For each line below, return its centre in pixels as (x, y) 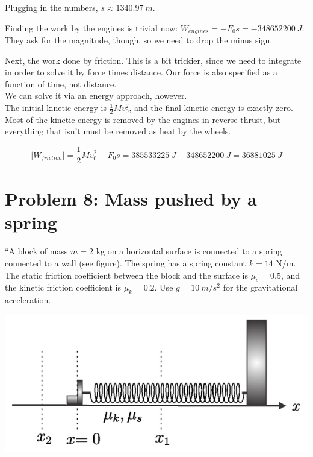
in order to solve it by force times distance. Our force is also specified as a (141, 72)
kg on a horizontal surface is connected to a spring (189, 251)
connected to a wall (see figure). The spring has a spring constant (126, 263)
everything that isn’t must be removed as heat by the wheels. (118, 131)
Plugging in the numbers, (51, 7)
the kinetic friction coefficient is (63, 287)
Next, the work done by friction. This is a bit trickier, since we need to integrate (153, 60)
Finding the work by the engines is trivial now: (91, 27)
